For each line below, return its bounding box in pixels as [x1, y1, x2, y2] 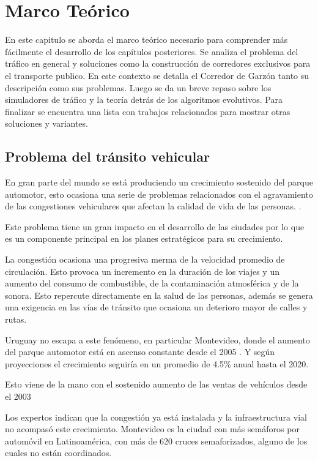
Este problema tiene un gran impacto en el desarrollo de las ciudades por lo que [5, 220, 305, 233]
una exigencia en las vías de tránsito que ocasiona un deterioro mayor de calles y [5, 301, 308, 313]
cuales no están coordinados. [5, 446, 112, 459]
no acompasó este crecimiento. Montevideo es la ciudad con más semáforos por [5, 422, 300, 435]
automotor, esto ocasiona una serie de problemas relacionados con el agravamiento [5, 187, 313, 200]
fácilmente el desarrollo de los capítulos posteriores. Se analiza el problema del [5, 45, 298, 58]
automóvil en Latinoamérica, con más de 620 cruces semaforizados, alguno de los [5, 434, 308, 447]
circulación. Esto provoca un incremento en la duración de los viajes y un [5, 264, 279, 277]
